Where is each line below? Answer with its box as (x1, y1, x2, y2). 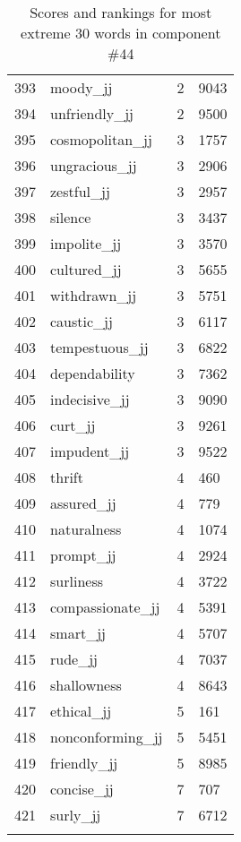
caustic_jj (50, 311, 113, 331)
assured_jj (50, 493, 116, 513)
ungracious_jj (50, 155, 137, 176)
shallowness (50, 674, 122, 695)
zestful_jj (50, 181, 110, 202)
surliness (50, 571, 103, 591)
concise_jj (50, 778, 114, 799)
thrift (50, 467, 83, 487)
